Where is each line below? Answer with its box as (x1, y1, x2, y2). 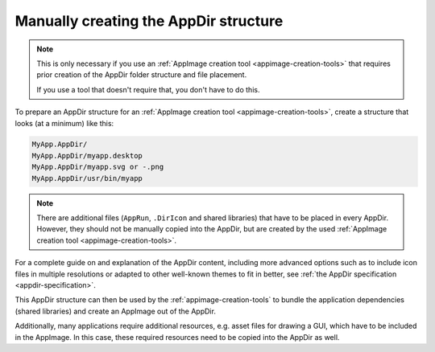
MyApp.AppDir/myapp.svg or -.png (31, 162, 164, 172)
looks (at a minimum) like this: (14, 118, 114, 128)
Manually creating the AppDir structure (14, 12, 284, 30)
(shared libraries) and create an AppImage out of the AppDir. (14, 306, 217, 316)
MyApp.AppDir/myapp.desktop (31, 151, 143, 160)
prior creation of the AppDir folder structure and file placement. (36, 70, 247, 80)
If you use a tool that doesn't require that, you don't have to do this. (36, 84, 260, 94)
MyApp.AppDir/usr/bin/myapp (31, 174, 143, 182)
